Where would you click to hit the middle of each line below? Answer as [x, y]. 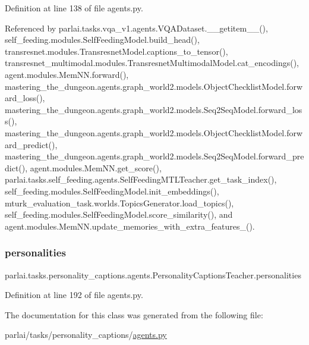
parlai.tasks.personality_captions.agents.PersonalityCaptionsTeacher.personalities [153, 275]
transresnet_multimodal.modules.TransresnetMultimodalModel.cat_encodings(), [152, 63]
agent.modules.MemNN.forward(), [67, 74]
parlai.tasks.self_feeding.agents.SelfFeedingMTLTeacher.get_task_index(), [141, 179]
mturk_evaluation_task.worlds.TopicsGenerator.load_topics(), [119, 203]
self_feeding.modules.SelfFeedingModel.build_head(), [102, 40]
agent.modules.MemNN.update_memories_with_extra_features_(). [130, 226]
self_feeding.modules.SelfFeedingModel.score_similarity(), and [119, 214]
